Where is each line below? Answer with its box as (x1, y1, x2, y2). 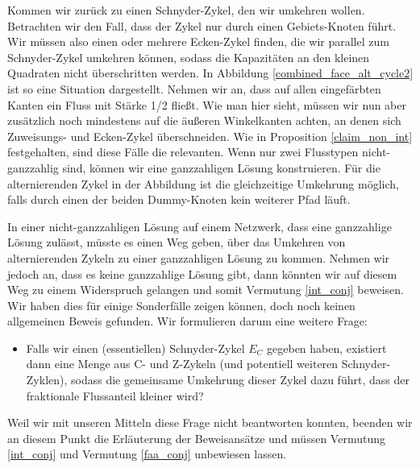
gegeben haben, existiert (267, 339, 387, 356)
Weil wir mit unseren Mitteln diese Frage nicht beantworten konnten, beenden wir (7, 414, 413, 431)
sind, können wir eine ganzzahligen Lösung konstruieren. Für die (62, 159, 380, 176)
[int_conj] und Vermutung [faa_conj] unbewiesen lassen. (7, 445, 287, 462)
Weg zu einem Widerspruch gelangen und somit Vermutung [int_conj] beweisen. (7, 281, 404, 298)
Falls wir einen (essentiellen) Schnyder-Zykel (26, 339, 245, 356)
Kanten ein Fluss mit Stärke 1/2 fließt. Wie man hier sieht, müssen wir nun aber (7, 96, 406, 113)
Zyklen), (26, 371, 68, 388)
